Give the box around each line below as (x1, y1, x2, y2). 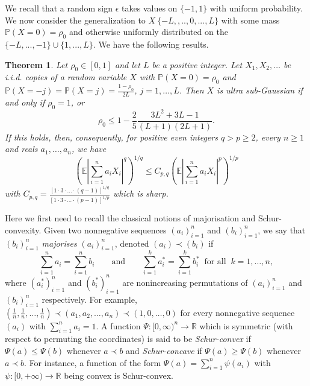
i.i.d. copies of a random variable (5, 71, 127, 83)
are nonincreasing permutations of (122, 276, 248, 288)
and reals (5, 142, 38, 155)
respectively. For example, (42, 293, 137, 305)
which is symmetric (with (199, 319, 293, 332)
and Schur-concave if (126, 344, 202, 356)
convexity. (5, 223, 42, 236)
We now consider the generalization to (5, 13, 146, 26)
